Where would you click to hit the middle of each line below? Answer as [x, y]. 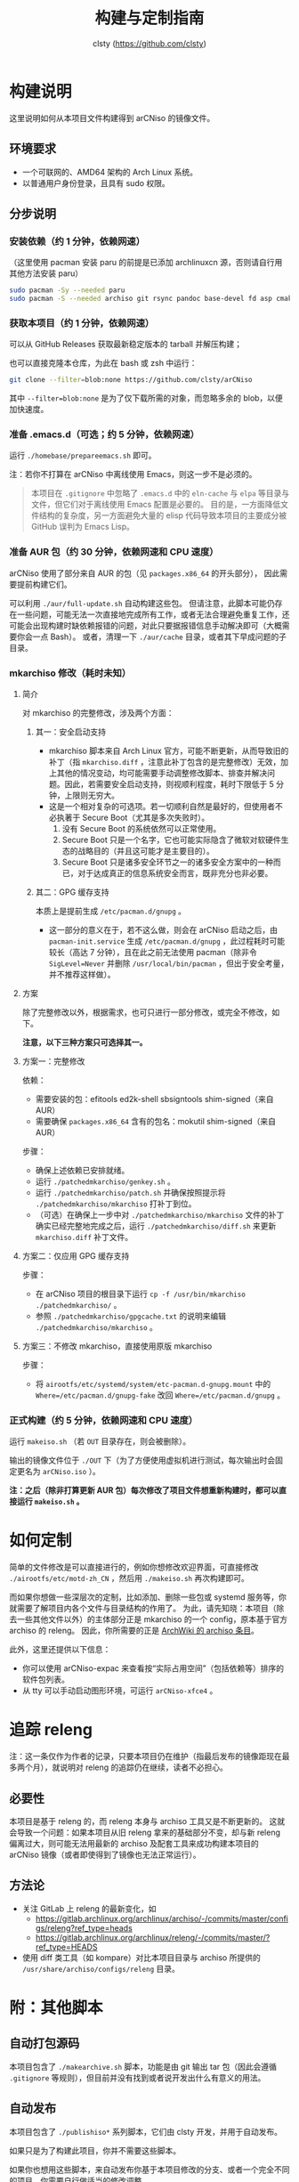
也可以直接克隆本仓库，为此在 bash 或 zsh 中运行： [103, 363]
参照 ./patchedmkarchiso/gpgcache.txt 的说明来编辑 [131, 1316]
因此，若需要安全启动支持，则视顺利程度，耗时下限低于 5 [169, 784]
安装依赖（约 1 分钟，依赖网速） [77, 241]
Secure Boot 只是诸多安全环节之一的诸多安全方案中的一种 [168, 862]
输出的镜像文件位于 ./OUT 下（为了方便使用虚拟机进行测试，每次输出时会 [142, 1460]
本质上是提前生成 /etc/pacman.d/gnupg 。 [111, 911]
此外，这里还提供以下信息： [60, 1650]
